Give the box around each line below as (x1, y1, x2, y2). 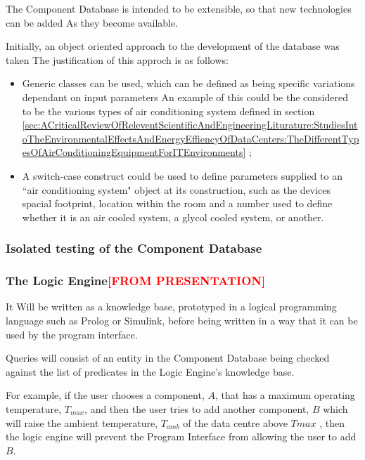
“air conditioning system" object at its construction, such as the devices (22, 182, 331, 197)
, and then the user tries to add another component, (84, 401, 309, 416)
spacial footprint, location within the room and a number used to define (22, 196, 333, 211)
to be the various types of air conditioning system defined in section (22, 103, 315, 118)
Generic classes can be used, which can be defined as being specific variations (22, 76, 355, 91)
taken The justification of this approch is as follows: (6, 52, 229, 67)
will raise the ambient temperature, (6, 415, 158, 430)
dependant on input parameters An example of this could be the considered (22, 89, 348, 104)
